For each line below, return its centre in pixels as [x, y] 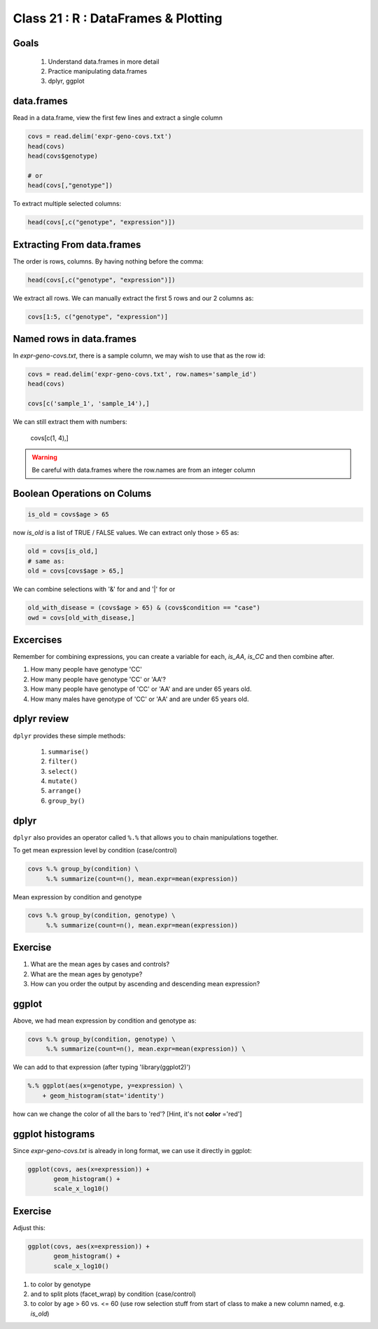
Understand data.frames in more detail [104, 61]
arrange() [65, 791]
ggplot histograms [54, 1134]
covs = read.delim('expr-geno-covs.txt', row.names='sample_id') [142, 374]
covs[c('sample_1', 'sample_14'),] [89, 404]
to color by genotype [61, 1284]
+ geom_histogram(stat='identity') [103, 1096]
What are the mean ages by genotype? [86, 974]
